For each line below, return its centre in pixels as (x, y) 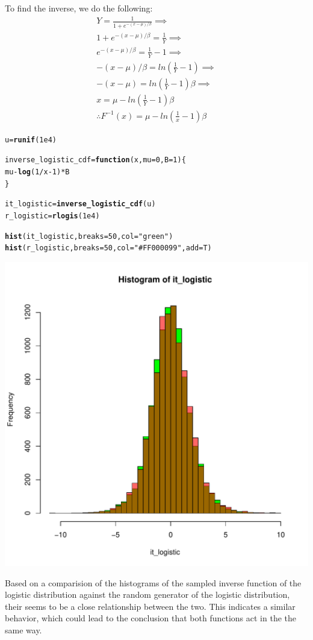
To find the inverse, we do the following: (79, 8)
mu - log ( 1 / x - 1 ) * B (37, 172)
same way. (23, 629)
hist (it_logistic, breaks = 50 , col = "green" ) (89, 236)
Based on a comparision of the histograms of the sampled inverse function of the (153, 582)
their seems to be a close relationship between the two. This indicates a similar (150, 606)
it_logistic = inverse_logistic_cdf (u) (80, 204)
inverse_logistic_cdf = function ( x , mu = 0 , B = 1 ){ (95, 160)
